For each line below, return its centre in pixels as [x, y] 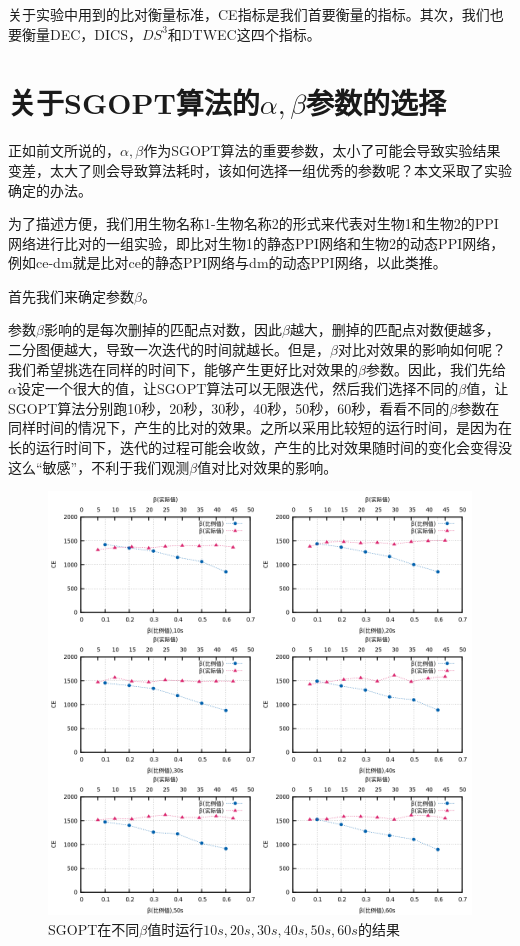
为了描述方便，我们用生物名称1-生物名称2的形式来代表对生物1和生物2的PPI [253, 223]
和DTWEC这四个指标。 [244, 33]
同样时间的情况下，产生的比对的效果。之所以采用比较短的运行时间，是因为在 [260, 427]
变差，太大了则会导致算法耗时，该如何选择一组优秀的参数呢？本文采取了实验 [260, 169]
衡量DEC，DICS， [81, 33]
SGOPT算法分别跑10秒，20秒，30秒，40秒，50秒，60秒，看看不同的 [229, 407]
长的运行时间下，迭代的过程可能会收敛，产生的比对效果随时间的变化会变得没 [260, 447]
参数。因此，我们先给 [435, 368]
